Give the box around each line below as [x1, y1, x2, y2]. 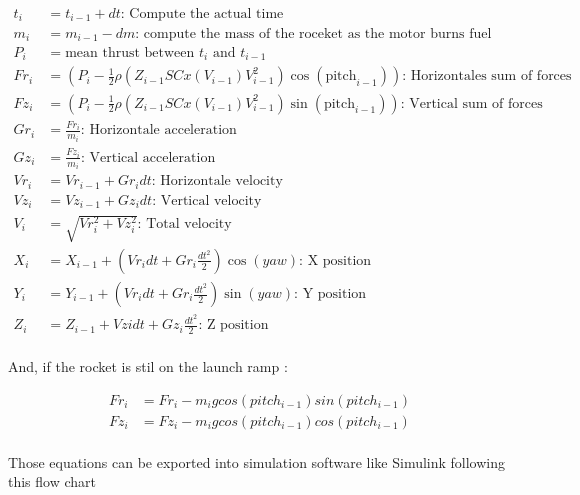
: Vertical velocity [152, 193, 262, 208]
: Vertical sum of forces [400, 96, 543, 111]
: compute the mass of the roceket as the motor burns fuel [135, 26, 492, 41]
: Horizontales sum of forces [402, 69, 572, 84]
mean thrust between [65, 45, 195, 60]
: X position [299, 253, 372, 268]
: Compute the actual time [120, 7, 284, 22]
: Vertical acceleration [80, 150, 216, 165]
